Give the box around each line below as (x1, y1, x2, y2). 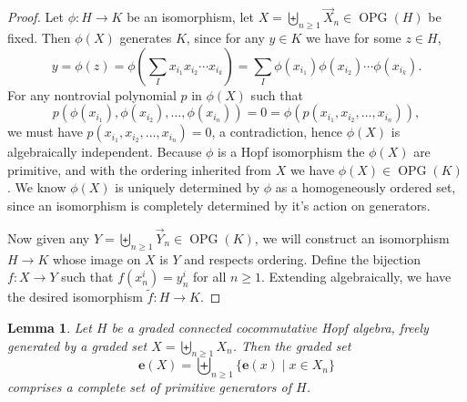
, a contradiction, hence (211, 122, 343, 141)
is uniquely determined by (115, 178, 260, 197)
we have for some (306, 28, 401, 47)
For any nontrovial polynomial (7, 85, 177, 104)
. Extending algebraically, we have (261, 267, 452, 286)
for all (193, 267, 227, 286)
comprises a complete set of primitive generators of (7, 377, 292, 397)
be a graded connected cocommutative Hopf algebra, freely (111, 318, 429, 336)
